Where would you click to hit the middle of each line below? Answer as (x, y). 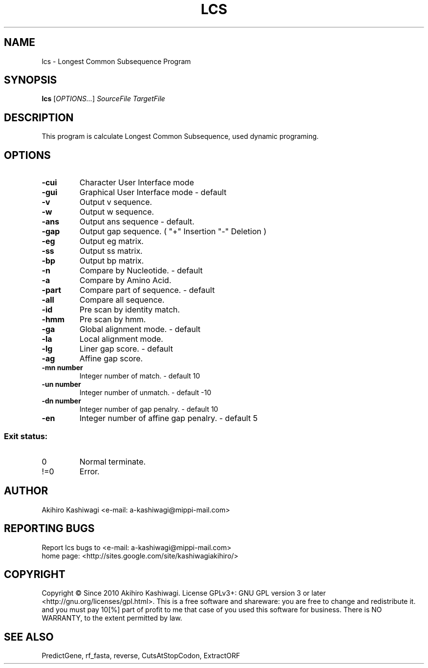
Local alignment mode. (121, 339)
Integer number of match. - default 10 (140, 376)
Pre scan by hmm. (113, 320)
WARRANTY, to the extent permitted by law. (112, 618)
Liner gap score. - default (126, 349)
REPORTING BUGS (49, 529)
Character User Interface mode (137, 183)
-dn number (61, 401)
